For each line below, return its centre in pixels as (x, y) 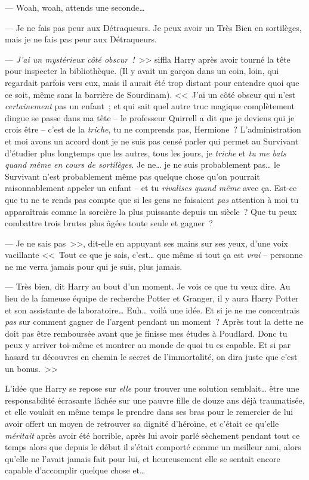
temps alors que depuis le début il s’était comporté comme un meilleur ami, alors (153, 447)
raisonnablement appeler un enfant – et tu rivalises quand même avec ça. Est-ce (151, 188)
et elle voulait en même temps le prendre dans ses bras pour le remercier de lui (149, 412)
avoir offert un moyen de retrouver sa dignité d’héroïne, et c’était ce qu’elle (142, 423)
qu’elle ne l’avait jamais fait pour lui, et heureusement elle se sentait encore (143, 458)
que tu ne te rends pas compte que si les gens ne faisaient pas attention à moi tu (152, 199)
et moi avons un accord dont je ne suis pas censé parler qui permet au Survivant (152, 141)
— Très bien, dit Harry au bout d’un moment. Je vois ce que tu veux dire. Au (148, 286)
